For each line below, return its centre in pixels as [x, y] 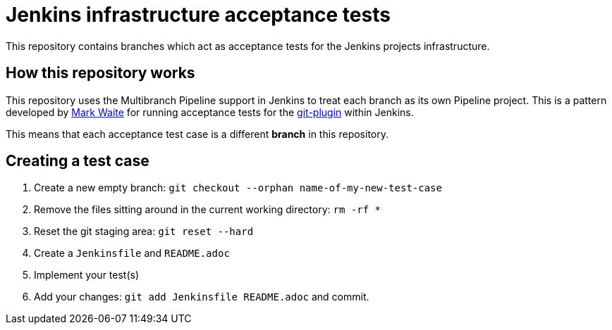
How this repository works [100, 73]
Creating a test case [78, 161]
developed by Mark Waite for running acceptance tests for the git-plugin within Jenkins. [210, 112]
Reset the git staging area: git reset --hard [144, 231]
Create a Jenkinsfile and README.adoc [132, 253]
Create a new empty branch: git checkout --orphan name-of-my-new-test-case [238, 188]
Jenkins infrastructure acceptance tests [198, 15]
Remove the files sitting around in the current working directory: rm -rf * [207, 210]
